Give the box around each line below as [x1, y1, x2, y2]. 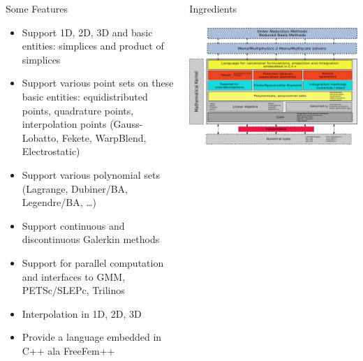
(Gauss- [110, 117, 143, 131]
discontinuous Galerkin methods [22, 232, 160, 246]
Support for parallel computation [22, 255, 164, 270]
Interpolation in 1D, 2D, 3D [22, 306, 142, 321]
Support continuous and [22, 218, 125, 233]
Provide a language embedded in [22, 330, 162, 344]
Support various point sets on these [22, 75, 174, 90]
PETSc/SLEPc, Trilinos [22, 283, 125, 297]
